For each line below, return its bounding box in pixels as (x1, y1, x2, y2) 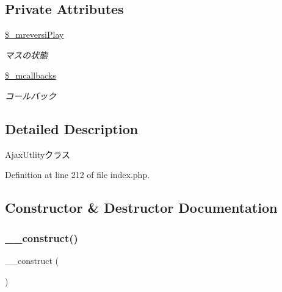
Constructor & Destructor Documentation (5, 198, 278, 217)
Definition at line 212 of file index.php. (5, 168, 150, 181)
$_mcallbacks (5, 69, 56, 82)
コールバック (5, 89, 56, 102)
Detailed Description (5, 119, 139, 138)
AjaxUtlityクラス (5, 148, 71, 160)
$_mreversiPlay (5, 28, 64, 41)
